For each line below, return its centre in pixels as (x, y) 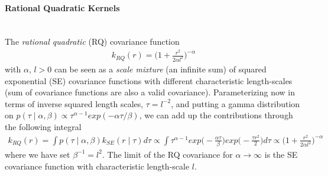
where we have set (38, 154)
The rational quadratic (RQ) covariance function (92, 41)
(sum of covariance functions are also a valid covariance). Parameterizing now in (150, 92)
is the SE (281, 154)
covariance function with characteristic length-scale (97, 166)
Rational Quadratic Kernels (62, 7)
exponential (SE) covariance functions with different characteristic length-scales (149, 80)
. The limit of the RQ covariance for (167, 154)
